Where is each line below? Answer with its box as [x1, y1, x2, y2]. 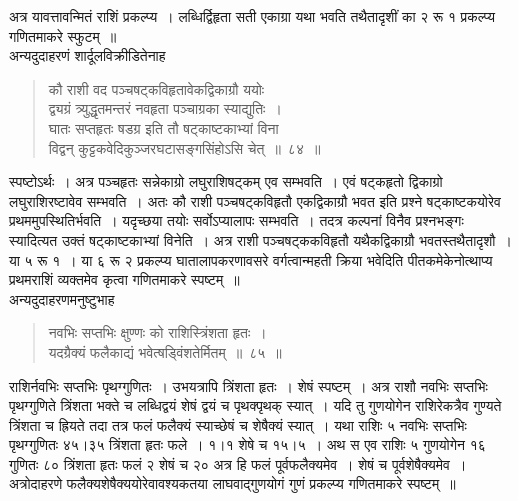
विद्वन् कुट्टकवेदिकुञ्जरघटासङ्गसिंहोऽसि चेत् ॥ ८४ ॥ [48, 137, 321, 158]
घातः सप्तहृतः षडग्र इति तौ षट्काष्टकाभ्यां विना [48, 117, 279, 138]
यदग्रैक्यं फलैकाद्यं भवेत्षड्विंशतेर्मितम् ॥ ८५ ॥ [48, 341, 282, 362]
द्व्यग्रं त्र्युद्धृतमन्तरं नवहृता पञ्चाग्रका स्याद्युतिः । [48, 98, 282, 119]
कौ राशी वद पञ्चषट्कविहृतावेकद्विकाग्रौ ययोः [48, 78, 265, 99]
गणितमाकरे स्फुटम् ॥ [9, 25, 117, 46]
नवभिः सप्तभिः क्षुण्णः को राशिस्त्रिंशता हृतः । [48, 322, 267, 343]
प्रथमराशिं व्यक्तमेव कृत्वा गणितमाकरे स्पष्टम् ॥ [9, 269, 240, 290]
